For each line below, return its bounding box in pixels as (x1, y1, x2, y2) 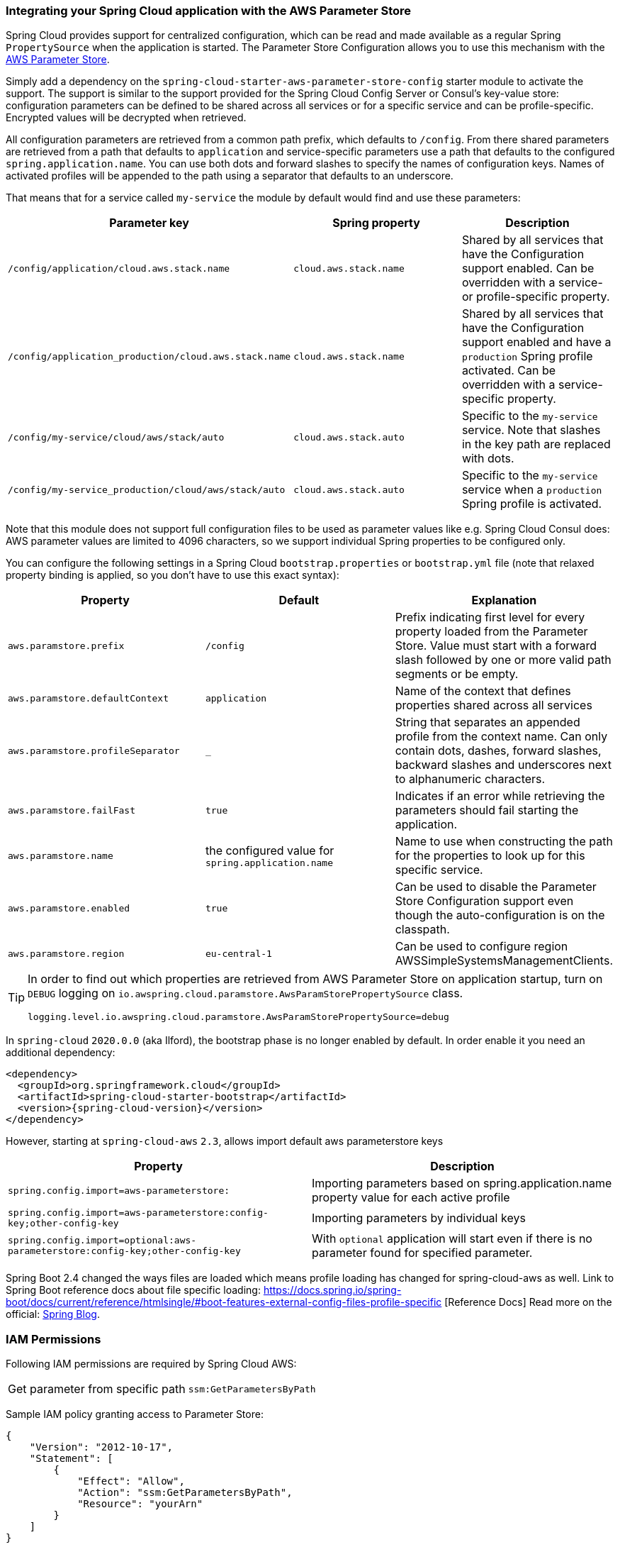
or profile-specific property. (461, 289, 610, 304)
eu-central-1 (205, 948, 272, 959)
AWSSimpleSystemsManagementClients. (395, 953, 613, 968)
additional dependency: (6, 1046, 115, 1059)
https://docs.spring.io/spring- (263, 1284, 402, 1297)
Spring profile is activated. (461, 497, 602, 511)
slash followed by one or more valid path (395, 653, 611, 667)
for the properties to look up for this (395, 848, 585, 863)
